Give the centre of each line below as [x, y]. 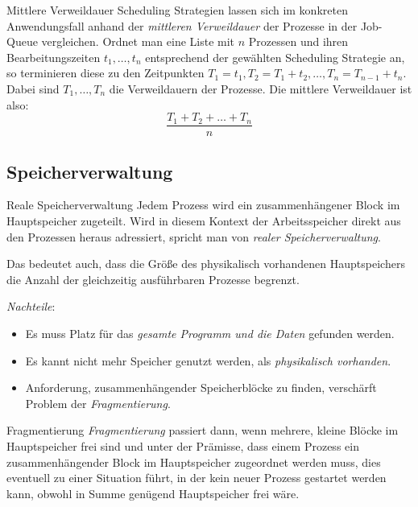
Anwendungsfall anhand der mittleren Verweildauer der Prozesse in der [182, 25]
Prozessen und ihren [298, 41]
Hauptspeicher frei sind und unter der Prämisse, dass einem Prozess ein [183, 445]
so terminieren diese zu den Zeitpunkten [106, 73]
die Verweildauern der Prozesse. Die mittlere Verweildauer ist [261, 88]
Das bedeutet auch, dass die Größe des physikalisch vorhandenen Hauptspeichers [206, 264]
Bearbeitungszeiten [54, 57]
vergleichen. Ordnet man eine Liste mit [138, 41]
